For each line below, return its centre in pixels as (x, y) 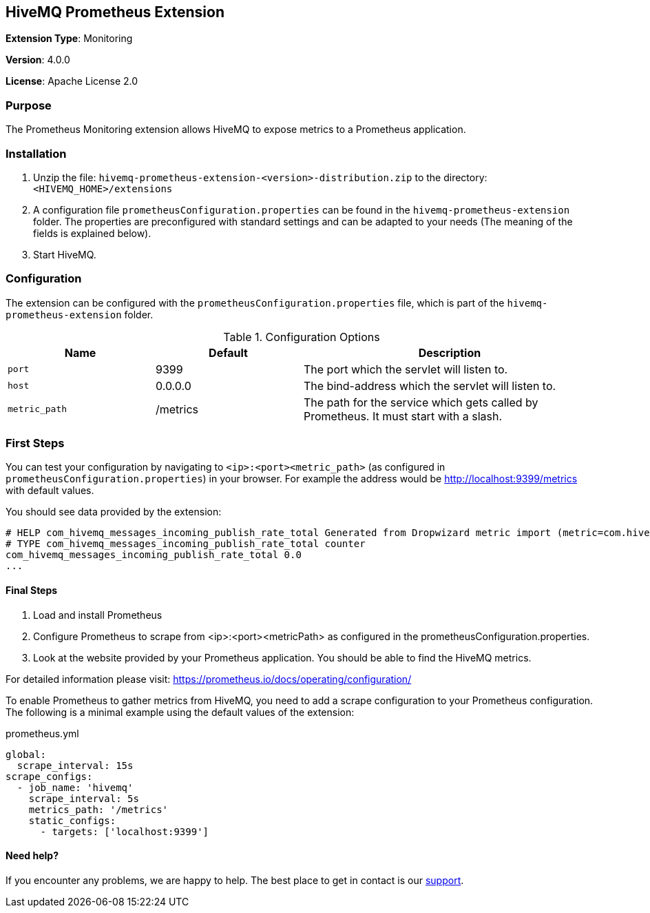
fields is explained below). (92, 233)
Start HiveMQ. (65, 254)
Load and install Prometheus (98, 615)
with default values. (50, 491)
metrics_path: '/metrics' (98, 809)
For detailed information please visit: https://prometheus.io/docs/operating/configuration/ (209, 679)
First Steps (35, 443)
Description (450, 352)
